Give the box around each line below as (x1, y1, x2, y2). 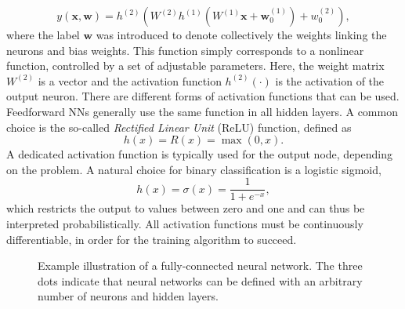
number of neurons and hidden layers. (38, 288, 219, 304)
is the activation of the (275, 72, 385, 89)
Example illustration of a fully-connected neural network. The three (38, 257, 363, 274)
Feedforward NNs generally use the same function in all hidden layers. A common (6, 103, 398, 119)
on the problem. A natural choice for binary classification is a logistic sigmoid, (6, 161, 381, 177)
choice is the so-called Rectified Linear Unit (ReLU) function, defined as (6, 118, 352, 135)
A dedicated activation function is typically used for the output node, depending (6, 146, 392, 162)
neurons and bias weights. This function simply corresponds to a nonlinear (6, 42, 364, 58)
